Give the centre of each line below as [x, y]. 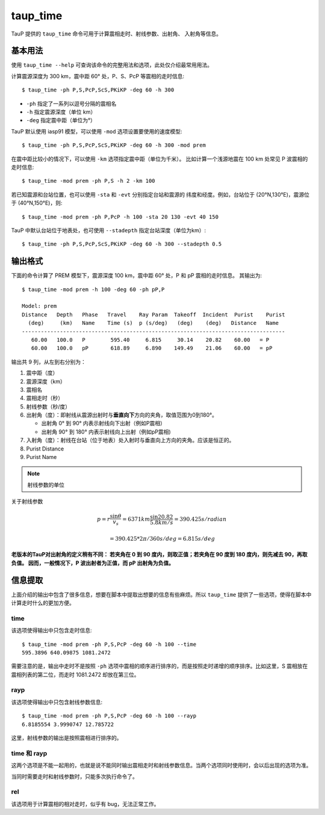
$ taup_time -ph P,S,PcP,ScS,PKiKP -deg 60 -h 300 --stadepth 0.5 [122, 244]
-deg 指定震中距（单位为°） [61, 120]
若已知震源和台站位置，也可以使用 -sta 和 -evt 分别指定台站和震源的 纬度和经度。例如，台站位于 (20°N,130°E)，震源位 [160, 194]
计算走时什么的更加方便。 [43, 603]
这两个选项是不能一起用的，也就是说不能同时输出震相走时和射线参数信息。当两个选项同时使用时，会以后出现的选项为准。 [161, 765]
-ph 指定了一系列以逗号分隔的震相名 [71, 103]
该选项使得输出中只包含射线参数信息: [57, 702]
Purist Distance [45, 449]
